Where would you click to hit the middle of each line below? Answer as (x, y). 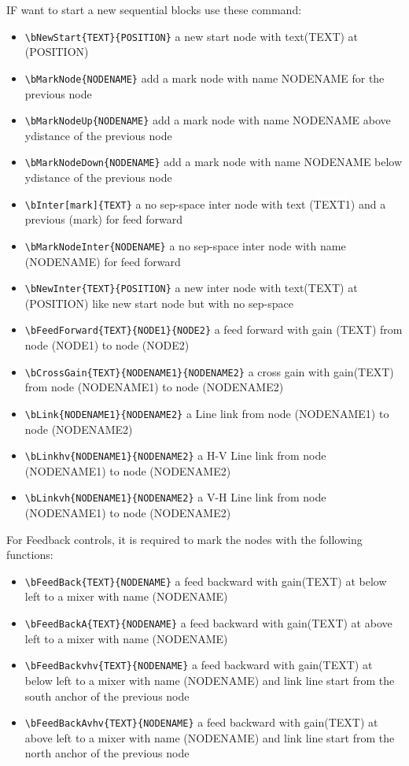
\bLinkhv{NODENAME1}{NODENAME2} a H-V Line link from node (175, 455)
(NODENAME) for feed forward (103, 261)
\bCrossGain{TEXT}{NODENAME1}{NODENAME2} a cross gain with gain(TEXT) (209, 371)
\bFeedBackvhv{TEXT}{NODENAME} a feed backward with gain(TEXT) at (199, 665)
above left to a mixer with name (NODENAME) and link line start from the (210, 737)
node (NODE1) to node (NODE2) (107, 345)
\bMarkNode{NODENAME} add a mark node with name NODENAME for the (204, 78)
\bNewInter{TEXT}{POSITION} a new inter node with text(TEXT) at (191, 288)
